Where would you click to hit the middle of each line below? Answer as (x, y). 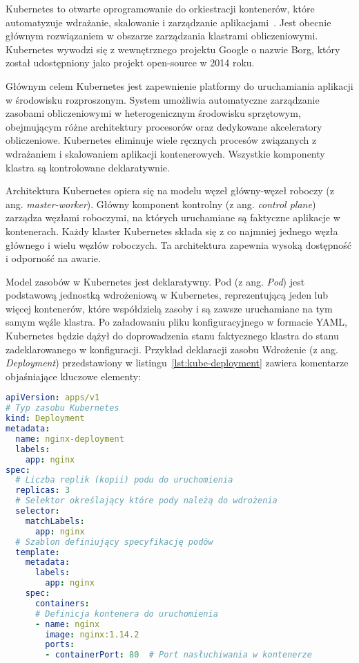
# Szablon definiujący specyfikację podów (114, 542)
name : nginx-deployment (70, 439)
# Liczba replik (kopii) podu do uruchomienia (124, 480)
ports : (60, 645)
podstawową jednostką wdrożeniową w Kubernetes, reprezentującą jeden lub (167, 295)
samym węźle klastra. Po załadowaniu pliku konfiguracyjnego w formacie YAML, (176, 322)
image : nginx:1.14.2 (92, 634)
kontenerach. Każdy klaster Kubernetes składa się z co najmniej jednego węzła (172, 231)
